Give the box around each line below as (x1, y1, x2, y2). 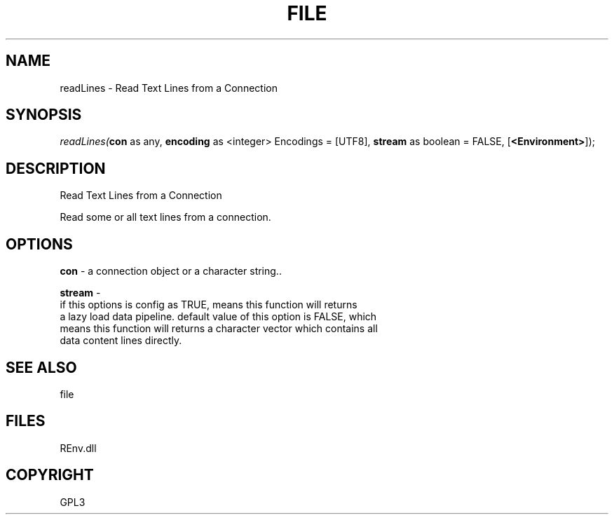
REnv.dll (60, 442, 97, 454)
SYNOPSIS (6, 106, 82, 124)
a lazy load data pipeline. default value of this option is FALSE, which (60, 310, 377, 323)
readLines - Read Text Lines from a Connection (60, 81, 278, 94)
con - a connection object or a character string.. (60, 265, 282, 278)
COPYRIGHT (6, 466, 94, 484)
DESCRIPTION (6, 159, 106, 177)
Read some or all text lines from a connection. (60, 211, 271, 224)
